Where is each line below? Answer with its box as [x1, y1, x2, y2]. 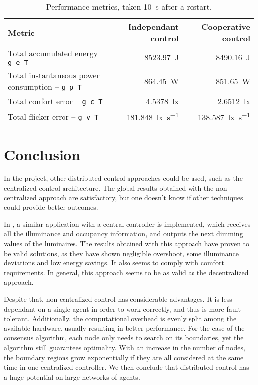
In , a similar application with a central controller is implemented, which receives [4, 218, 251, 229]
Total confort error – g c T [8, 95, 103, 107]
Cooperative [201, 21, 250, 32]
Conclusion [4, 144, 81, 164]
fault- [226, 303, 243, 314]
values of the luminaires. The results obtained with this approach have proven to [4, 238, 250, 249]
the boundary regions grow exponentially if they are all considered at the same [4, 352, 244, 362]
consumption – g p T [8, 81, 82, 92]
